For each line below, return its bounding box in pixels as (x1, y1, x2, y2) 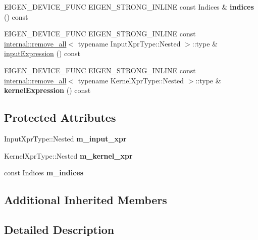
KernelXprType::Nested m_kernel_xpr (4, 150, 133, 161)
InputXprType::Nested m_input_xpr (4, 133, 127, 143)
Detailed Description (4, 221, 115, 237)
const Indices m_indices (4, 167, 84, 178)
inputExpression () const (4, 48, 80, 59)
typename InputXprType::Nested (78, 38, 181, 49)
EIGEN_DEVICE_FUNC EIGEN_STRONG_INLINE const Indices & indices (4, 2, 254, 12)
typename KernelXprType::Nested (78, 75, 184, 85)
